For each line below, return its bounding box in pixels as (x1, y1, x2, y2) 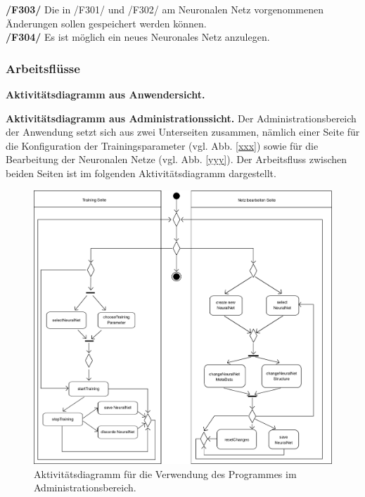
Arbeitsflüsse (6, 59, 80, 77)
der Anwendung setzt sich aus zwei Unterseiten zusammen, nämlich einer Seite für (6, 124, 360, 139)
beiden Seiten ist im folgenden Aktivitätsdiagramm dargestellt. (6, 165, 276, 180)
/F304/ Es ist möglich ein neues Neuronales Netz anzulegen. (6, 30, 270, 44)
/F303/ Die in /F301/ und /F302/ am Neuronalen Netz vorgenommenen (6, 2, 324, 16)
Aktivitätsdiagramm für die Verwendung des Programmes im (34, 466, 297, 481)
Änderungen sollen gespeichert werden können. (6, 15, 207, 30)
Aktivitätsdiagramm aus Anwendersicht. (6, 87, 205, 101)
